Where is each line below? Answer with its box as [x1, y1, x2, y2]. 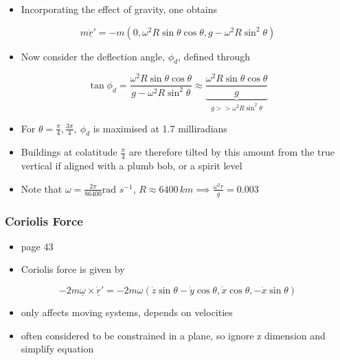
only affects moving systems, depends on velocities [21, 304, 233, 319]
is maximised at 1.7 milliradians [93, 121, 227, 135]
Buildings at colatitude [21, 145, 117, 159]
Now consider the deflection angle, [21, 49, 166, 63]
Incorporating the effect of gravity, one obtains [21, 2, 218, 16]
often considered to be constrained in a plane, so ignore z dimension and [21, 328, 326, 342]
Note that [21, 181, 63, 195]
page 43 [21, 239, 54, 253]
